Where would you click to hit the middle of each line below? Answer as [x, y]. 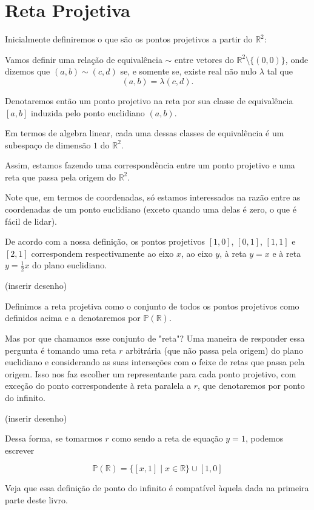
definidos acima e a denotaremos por [73, 318]
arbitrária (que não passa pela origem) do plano [215, 350]
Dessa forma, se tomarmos [54, 438]
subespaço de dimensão [48, 144]
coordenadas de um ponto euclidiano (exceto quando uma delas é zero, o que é [151, 209]
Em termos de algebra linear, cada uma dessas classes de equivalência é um [145, 133]
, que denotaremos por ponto [251, 386]
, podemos [264, 438]
